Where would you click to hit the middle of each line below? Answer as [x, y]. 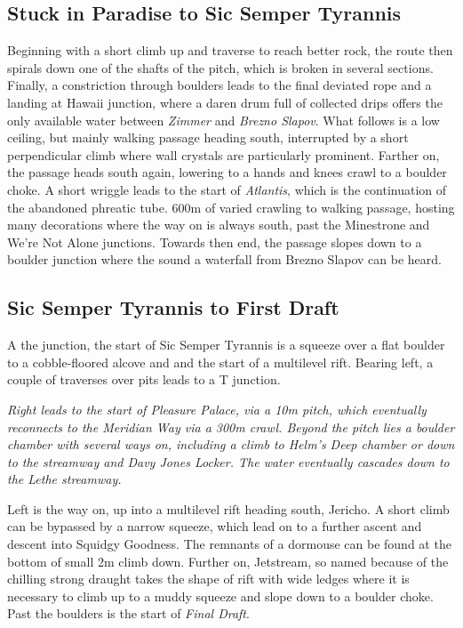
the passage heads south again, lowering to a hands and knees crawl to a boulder [227, 172]
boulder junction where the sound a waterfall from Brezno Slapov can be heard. [224, 259]
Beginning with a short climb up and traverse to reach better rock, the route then [230, 50]
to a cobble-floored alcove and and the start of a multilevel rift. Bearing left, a [220, 362]
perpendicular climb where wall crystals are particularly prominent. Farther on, [224, 154]
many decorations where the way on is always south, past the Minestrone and [219, 225]
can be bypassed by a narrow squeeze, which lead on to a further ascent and [215, 526]
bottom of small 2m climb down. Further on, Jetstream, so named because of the [228, 561]
